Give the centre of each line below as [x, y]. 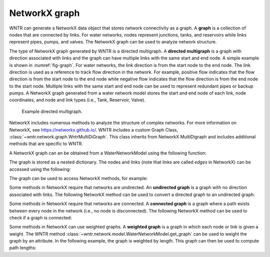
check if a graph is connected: [40, 217]
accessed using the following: [40, 169]
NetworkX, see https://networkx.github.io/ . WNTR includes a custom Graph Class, [94, 129]
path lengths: [23, 248]
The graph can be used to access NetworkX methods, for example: [78, 178]
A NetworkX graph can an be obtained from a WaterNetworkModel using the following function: [108, 153]
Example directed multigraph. [52, 111]
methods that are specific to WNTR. [46, 144]
